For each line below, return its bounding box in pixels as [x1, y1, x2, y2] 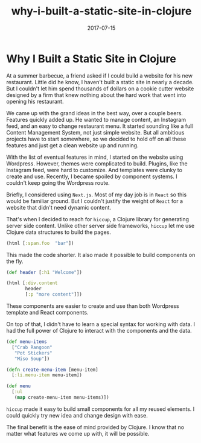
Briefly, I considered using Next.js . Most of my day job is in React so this [6, 191, 187, 198]
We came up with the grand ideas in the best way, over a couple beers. [6, 109, 183, 116]
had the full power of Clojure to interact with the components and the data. [6, 327, 192, 335]
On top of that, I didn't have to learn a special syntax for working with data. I [6, 321, 195, 328]
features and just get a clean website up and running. [6, 141, 139, 149]
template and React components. [6, 309, 89, 316]
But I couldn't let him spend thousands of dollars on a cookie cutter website [6, 85, 194, 92]
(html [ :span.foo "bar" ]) [6, 240, 74, 246]
